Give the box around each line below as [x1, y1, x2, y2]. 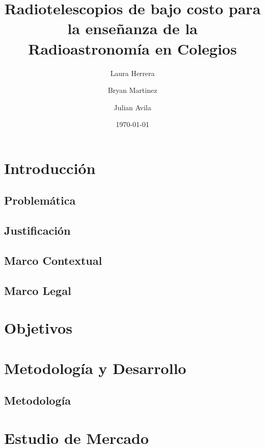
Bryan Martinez [108, 85, 157, 95]
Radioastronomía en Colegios [28, 38, 237, 59]
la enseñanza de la [67, 18, 198, 39]
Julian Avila [114, 102, 151, 112]
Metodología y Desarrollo [4, 357, 187, 378]
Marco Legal [4, 282, 71, 298]
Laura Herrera [110, 67, 155, 78]
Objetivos [4, 317, 72, 338]
